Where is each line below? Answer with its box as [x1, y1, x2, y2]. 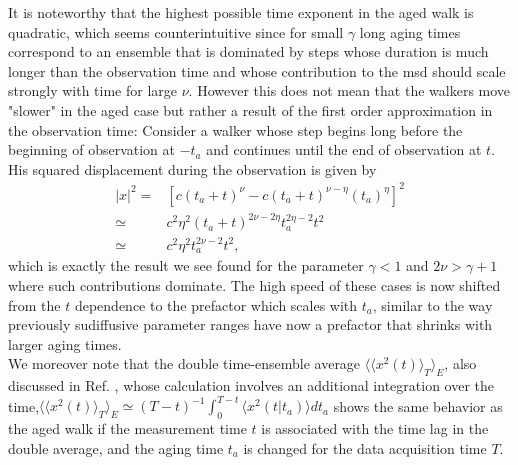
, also [444, 353, 477, 374]
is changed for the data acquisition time [243, 437, 487, 458]
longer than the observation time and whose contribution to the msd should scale [8, 60, 506, 81]
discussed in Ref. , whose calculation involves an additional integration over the [8, 375, 495, 396]
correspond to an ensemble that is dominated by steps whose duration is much [8, 41, 489, 62]
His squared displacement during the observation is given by [8, 158, 377, 179]
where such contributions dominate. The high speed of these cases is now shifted [8, 274, 501, 295]
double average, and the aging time [8, 437, 224, 458]
